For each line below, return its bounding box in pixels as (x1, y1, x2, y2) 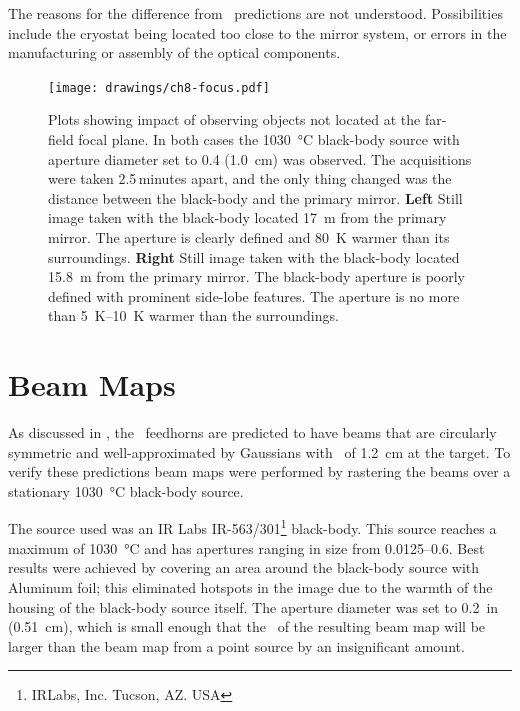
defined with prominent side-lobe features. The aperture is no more (48, 285, 460, 306)
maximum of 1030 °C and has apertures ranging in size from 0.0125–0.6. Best (8, 537, 485, 558)
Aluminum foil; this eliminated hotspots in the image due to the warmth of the (8, 576, 493, 597)
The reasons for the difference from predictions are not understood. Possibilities (8, 3, 503, 23)
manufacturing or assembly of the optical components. (8, 42, 341, 63)
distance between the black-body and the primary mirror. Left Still (48, 187, 463, 208)
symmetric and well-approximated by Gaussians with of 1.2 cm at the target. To (8, 441, 511, 462)
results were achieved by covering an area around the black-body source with (8, 557, 480, 578)
